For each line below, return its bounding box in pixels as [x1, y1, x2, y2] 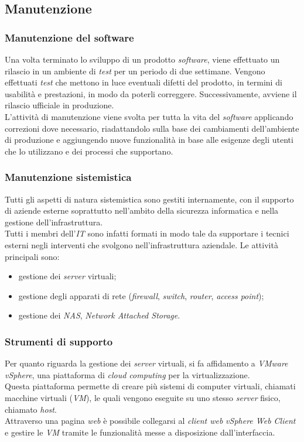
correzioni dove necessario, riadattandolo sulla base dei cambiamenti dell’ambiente [5, 122, 299, 134]
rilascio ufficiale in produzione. [5, 99, 114, 111]
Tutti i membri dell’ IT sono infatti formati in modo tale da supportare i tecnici [5, 227, 289, 239]
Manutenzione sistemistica [5, 170, 132, 184]
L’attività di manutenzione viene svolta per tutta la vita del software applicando [5, 110, 293, 122]
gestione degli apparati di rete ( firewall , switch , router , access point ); [18, 289, 264, 301]
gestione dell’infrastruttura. [5, 215, 103, 228]
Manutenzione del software [5, 30, 134, 44]
